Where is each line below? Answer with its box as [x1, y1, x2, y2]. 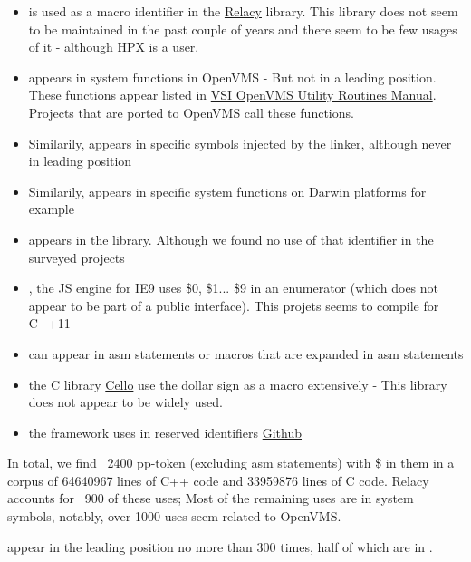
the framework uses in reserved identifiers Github [28, 422, 303, 441]
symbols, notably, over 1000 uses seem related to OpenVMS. [7, 507, 341, 526]
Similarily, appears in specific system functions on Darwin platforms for [28, 181, 427, 200]
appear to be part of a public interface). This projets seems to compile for [28, 296, 439, 315]
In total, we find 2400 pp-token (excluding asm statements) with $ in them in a [7, 453, 455, 472]
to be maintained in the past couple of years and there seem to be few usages [28, 19, 457, 38]
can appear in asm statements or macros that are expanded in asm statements [28, 344, 464, 363]
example [28, 199, 74, 218]
